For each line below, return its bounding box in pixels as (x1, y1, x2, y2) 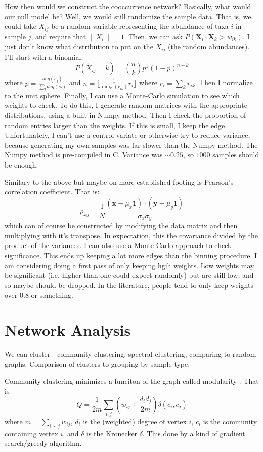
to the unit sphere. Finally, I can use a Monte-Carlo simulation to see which (5, 90, 240, 100)
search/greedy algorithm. (5, 438, 82, 448)
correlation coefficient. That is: (5, 186, 100, 197)
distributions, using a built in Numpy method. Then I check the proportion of (5, 110, 246, 120)
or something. (31, 290, 73, 300)
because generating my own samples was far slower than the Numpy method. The (5, 139, 258, 150)
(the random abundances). (168, 41, 250, 52)
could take (5, 21, 36, 31)
